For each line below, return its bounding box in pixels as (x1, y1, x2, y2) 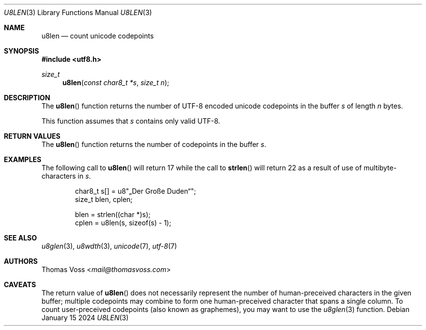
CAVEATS (4, 280, 36, 289)
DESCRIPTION (4, 93, 51, 102)
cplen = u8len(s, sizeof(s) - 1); (75, 219, 171, 227)
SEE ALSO (4, 234, 37, 242)
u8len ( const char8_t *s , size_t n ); (62, 78, 169, 87)
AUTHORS (4, 257, 38, 265)
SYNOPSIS (4, 47, 39, 55)
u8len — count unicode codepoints (41, 32, 154, 40)
